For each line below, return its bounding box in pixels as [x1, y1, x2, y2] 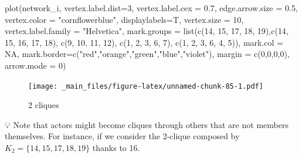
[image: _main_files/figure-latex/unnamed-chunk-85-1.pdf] [28, 82, 263, 90]
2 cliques [28, 99, 59, 111]
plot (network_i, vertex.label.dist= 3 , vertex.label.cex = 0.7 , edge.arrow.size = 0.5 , [5, 2, 298, 14]
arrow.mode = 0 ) [5, 59, 66, 71]
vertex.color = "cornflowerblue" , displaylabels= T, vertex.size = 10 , [5, 13, 244, 25]
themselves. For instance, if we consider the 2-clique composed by [5, 130, 240, 142]
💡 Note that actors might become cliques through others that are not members [5, 118, 289, 130]
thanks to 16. [92, 142, 140, 153]
